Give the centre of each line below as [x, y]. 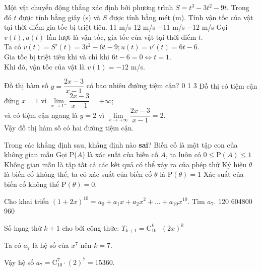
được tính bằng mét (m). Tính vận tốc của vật [181, 17]
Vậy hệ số [19, 262]
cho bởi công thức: [91, 227]
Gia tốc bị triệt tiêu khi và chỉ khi [57, 56]
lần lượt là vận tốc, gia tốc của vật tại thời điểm [121, 37]
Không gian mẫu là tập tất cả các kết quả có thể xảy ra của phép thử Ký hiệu [125, 164]
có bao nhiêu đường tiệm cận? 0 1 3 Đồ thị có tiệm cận [172, 85]
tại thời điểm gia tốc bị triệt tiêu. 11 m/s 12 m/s [80, 27]
